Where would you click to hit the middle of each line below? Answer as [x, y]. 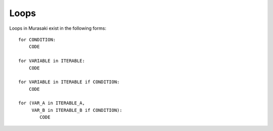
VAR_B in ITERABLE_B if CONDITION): [77, 110]
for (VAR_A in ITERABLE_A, [52, 103]
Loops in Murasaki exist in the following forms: [58, 28]
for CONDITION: [37, 40]
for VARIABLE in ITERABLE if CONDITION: [69, 82]
